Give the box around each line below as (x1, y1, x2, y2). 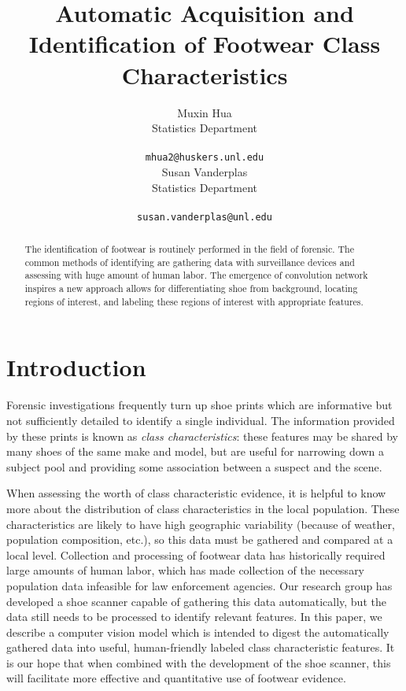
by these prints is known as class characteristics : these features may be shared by (6, 427, 398, 444)
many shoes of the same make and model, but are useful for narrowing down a (6, 443, 384, 460)
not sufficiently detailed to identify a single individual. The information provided (6, 412, 395, 428)
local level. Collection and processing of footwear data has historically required (6, 546, 386, 563)
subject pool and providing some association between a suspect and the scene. (6, 458, 382, 475)
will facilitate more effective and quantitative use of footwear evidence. (6, 670, 346, 686)
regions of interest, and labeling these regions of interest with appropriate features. (24, 294, 364, 308)
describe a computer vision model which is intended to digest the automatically (6, 623, 389, 640)
